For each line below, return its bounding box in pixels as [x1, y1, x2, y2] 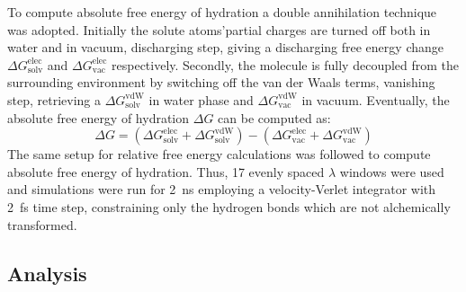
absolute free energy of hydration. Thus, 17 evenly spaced [7, 162, 325, 181]
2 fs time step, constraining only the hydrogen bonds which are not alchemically [7, 197, 451, 216]
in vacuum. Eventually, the [301, 90, 450, 109]
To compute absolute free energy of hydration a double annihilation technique [7, 3, 437, 21]
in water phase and [148, 90, 254, 109]
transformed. [7, 215, 77, 234]
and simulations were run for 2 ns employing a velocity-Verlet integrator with [7, 180, 436, 199]
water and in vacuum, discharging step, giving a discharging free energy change [7, 38, 444, 57]
